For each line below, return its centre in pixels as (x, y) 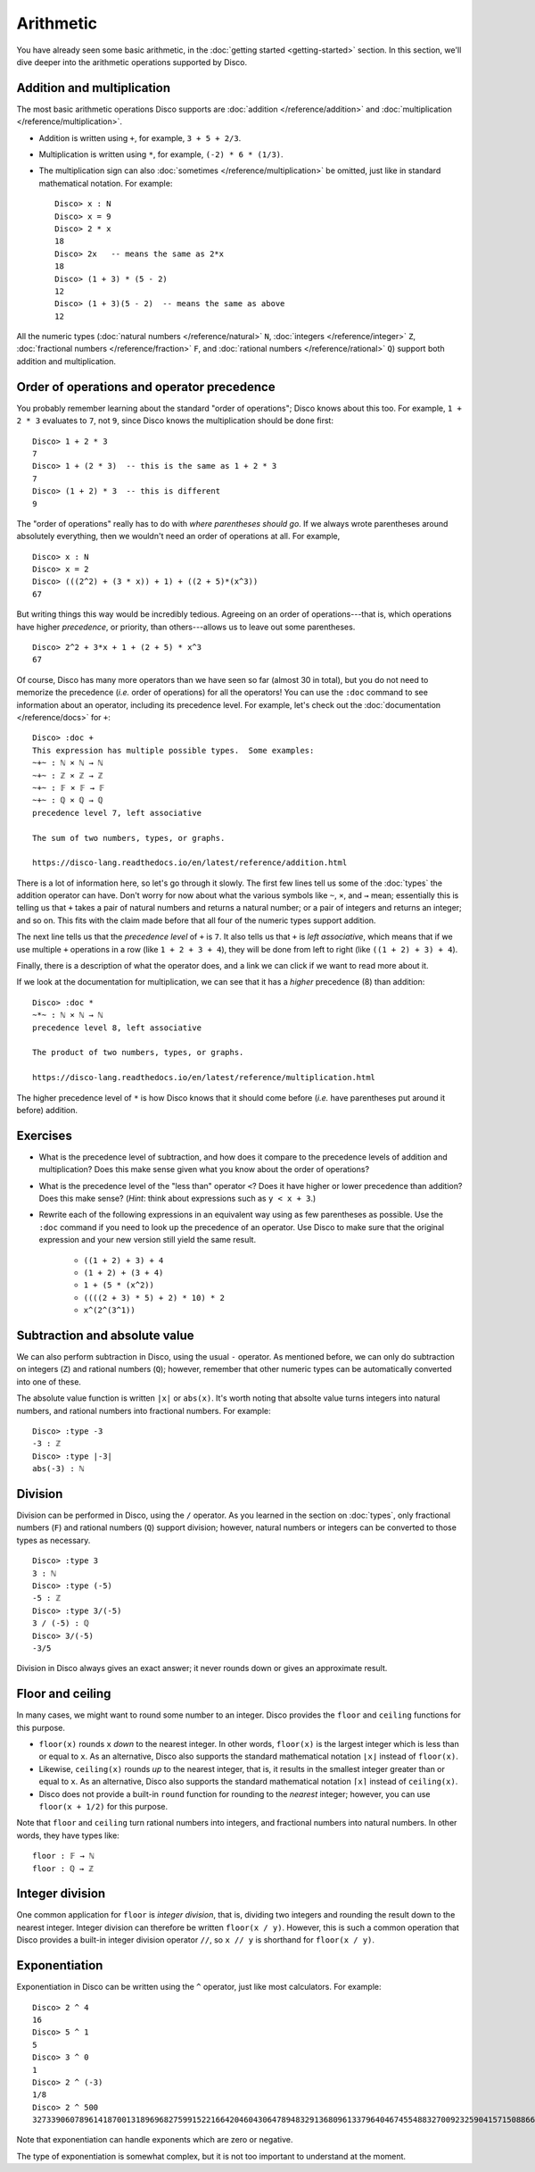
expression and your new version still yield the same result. (148, 1240)
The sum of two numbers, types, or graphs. (129, 838)
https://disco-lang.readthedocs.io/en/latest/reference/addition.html (190, 863)
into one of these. (49, 1381)
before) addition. (47, 1110)
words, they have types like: (68, 1835)
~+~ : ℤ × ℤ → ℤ (68, 775)
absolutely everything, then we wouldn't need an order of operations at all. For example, (178, 537)
